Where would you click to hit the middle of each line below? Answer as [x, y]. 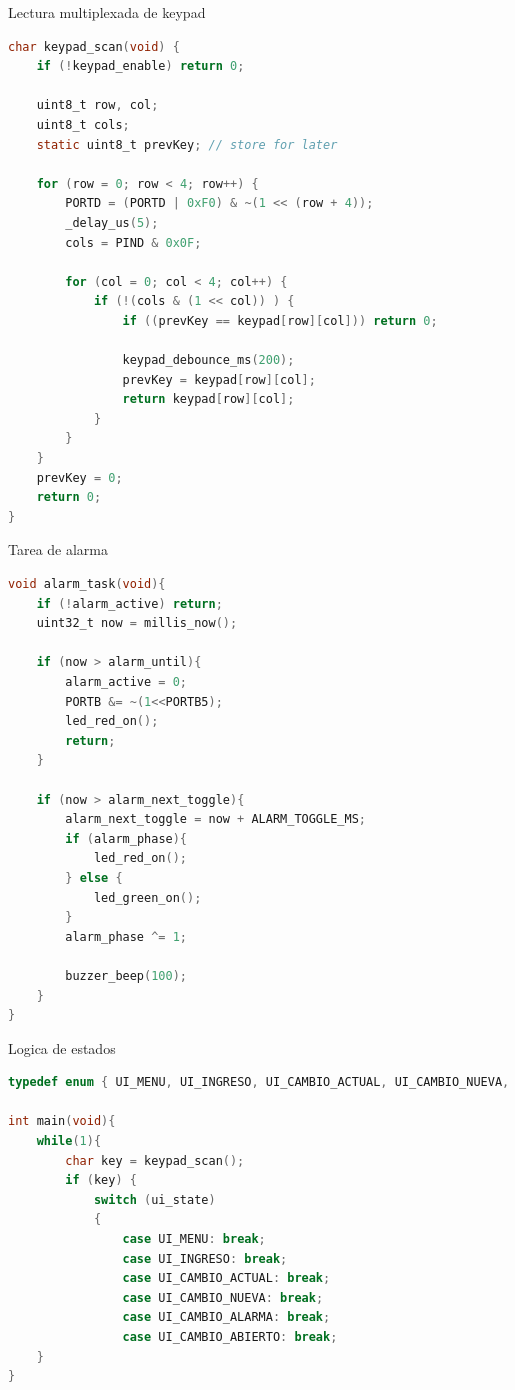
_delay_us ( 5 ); [112, 222]
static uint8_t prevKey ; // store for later [187, 144]
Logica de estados [62, 1047]
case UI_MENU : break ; [194, 1239]
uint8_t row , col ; [97, 105]
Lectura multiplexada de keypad [107, 12]
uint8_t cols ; [83, 124]
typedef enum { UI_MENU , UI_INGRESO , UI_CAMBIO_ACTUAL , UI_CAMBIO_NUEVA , [259, 1082]
